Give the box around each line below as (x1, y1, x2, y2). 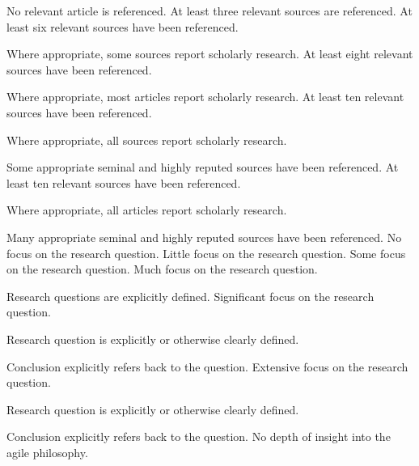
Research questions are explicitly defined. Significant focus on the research (6, 287, 375, 304)
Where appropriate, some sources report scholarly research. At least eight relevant (6, 45, 413, 62)
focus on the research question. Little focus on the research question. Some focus (6, 244, 406, 261)
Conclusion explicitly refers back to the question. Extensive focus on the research (6, 358, 408, 375)
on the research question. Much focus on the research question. (6, 261, 318, 277)
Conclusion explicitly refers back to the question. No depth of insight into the (6, 428, 391, 445)
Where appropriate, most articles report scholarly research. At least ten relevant (6, 88, 404, 105)
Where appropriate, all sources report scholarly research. (6, 131, 287, 148)
